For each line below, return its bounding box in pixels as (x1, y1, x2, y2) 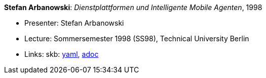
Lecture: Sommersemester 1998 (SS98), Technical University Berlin (24, 34, 249, 43)
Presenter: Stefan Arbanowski (24, 19, 124, 27)
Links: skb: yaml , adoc (24, 50, 99, 58)
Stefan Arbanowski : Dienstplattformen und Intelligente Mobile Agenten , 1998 (4, 3, 262, 12)
